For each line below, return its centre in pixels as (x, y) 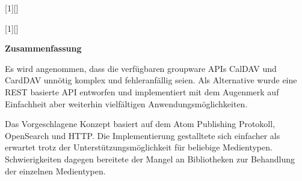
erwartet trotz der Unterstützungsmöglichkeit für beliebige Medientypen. (139, 147)
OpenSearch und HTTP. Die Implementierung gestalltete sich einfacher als (143, 135)
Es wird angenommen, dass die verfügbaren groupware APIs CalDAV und (141, 68)
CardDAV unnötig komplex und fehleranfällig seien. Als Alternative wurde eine (151, 80)
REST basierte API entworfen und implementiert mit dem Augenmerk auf (142, 91)
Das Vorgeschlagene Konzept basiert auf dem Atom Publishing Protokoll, (140, 124)
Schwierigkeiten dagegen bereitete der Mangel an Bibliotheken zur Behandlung (150, 159)
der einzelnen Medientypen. (55, 171)
